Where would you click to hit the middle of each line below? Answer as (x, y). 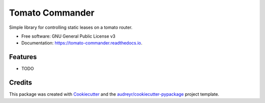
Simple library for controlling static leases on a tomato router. (71, 27)
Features (23, 57)
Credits (21, 83)
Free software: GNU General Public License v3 (68, 36)
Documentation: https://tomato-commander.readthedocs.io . (82, 43)
